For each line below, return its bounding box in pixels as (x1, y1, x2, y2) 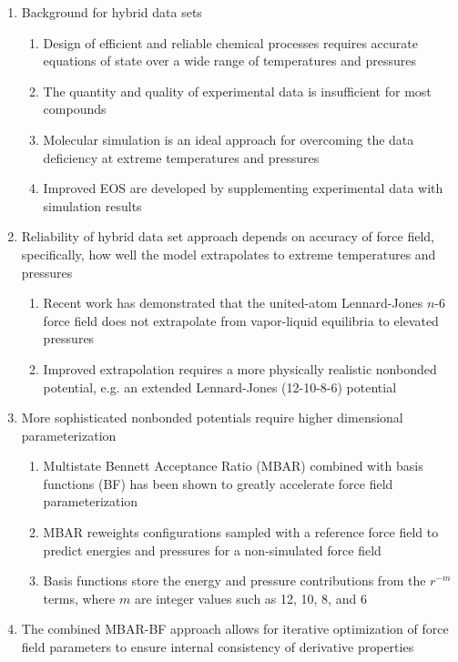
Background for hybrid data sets (21, 3, 202, 21)
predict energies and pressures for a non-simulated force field (43, 540, 382, 559)
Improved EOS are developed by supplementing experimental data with (43, 178, 443, 198)
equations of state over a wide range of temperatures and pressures (43, 51, 416, 70)
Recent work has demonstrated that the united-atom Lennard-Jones (43, 293, 423, 312)
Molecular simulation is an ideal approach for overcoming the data (43, 129, 414, 148)
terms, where (43, 588, 116, 607)
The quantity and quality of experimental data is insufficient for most (43, 81, 432, 100)
